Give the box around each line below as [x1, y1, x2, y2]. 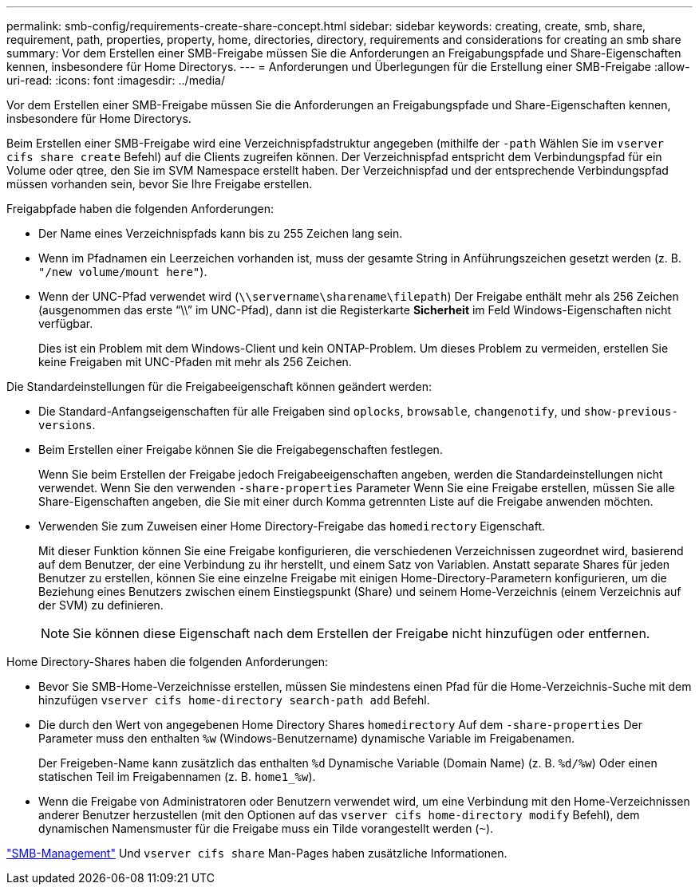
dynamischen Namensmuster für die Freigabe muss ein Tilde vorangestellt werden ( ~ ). [38, 822, 494, 835]
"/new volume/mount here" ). [38, 265, 207, 278]
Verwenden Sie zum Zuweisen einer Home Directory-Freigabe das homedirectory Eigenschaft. [38, 519, 546, 533]
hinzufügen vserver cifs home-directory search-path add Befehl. [38, 693, 430, 707]
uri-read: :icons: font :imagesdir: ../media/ [6, 73, 225, 87]
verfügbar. [38, 317, 93, 330]
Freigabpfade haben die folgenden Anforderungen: [6, 202, 274, 215]
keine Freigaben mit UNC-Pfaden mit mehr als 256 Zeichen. [38, 355, 352, 369]
